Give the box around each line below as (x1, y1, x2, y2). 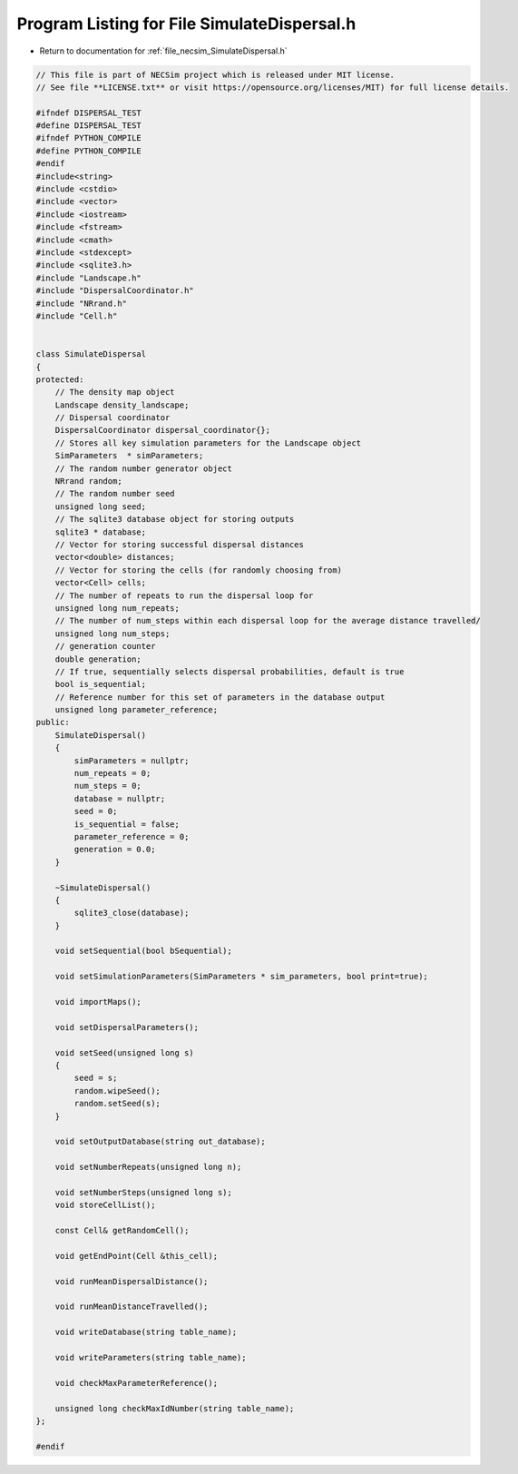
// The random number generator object (54, 463, 233, 474)
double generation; (54, 653, 142, 664)
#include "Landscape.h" (35, 272, 142, 283)
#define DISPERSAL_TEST (35, 121, 142, 131)
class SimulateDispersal (35, 349, 147, 359)
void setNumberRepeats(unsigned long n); (54, 1162, 242, 1173)
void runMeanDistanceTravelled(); (54, 1302, 209, 1312)
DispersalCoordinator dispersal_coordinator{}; (54, 425, 271, 436)
